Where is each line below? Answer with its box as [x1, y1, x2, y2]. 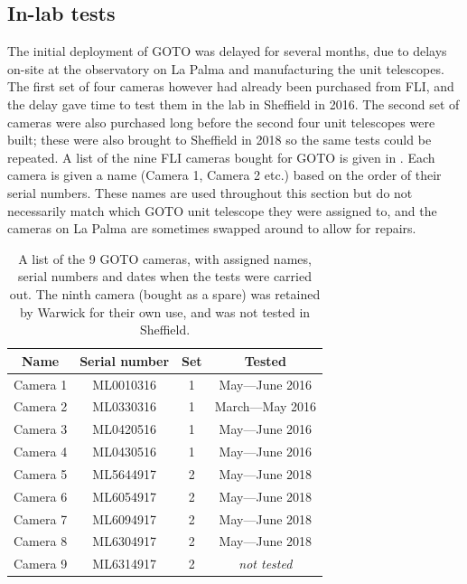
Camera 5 [14, 464, 68, 483]
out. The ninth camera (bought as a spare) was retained [9, 284, 321, 303]
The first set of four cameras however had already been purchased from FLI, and [7, 77, 454, 96]
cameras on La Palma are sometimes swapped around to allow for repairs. [7, 219, 416, 238]
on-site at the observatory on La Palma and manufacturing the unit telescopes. [7, 59, 444, 78]
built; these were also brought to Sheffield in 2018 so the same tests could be [7, 130, 432, 149]
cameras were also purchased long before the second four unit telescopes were [7, 112, 435, 131]
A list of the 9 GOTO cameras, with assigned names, [18, 249, 312, 268]
